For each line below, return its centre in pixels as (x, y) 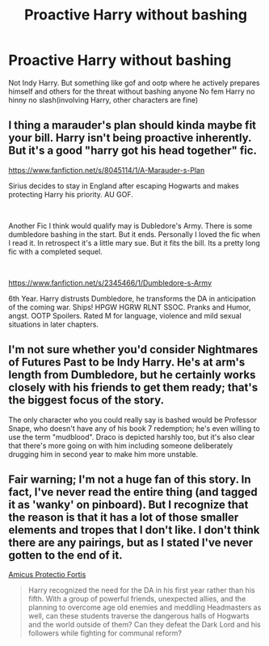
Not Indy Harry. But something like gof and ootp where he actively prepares (134, 82)
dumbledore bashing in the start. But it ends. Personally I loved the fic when (134, 234)
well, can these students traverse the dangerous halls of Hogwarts (139, 616)
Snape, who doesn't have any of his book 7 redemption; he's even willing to (134, 428)
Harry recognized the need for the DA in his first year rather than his (142, 590)
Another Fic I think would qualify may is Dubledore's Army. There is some (130, 226)
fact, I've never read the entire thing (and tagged (133, 492)
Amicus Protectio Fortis (47, 575)
